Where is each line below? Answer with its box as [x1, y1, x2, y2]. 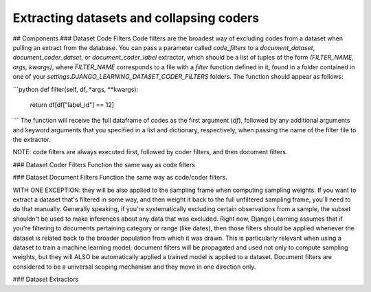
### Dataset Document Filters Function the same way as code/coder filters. [12, 173, 228, 182]
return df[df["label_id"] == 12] [30, 100, 115, 109]
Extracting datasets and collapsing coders [12, 10, 260, 25]
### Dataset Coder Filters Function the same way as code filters [12, 160, 196, 169]
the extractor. [12, 136, 51, 144]
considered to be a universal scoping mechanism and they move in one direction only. [12, 263, 256, 271]
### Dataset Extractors [12, 275, 79, 284]
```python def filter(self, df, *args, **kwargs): [12, 85, 139, 93]
